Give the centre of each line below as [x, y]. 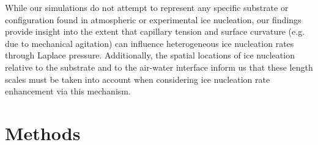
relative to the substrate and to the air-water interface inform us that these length [159, 67]
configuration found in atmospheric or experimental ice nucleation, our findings [153, 19]
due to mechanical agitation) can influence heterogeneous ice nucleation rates [150, 43]
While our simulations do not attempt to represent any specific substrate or [147, 7]
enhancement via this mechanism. [68, 91]
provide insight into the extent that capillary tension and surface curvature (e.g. [155, 31]
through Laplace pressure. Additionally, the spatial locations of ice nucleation [150, 55]
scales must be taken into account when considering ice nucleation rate [138, 79]
